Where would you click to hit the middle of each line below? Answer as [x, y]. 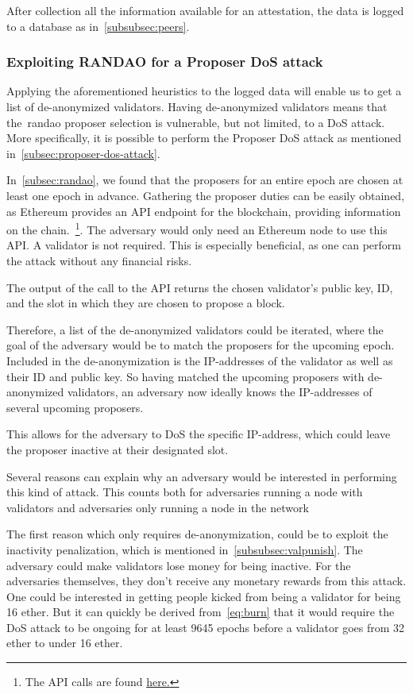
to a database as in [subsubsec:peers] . [98, 26]
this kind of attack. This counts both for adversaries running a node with [185, 492]
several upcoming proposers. [75, 407]
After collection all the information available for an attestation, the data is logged [205, 10]
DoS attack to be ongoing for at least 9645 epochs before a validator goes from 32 [206, 627]
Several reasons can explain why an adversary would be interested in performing [202, 476]
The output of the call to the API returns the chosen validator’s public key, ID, [200, 287]
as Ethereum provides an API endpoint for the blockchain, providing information [204, 211]
